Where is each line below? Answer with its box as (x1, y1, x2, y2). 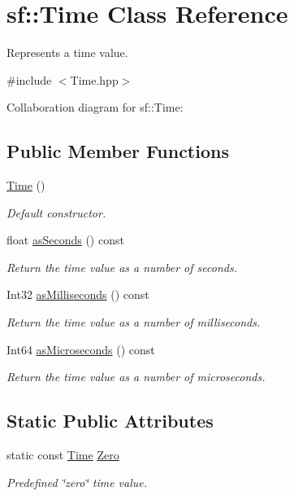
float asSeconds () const (6, 231, 124, 248)
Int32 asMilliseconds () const (6, 286, 149, 303)
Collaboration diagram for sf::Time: (6, 99, 184, 116)
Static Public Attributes (6, 408, 214, 433)
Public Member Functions (6, 138, 229, 164)
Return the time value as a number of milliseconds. (6, 314, 261, 331)
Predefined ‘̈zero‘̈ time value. (6, 473, 148, 490)
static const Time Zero (6, 446, 119, 463)
